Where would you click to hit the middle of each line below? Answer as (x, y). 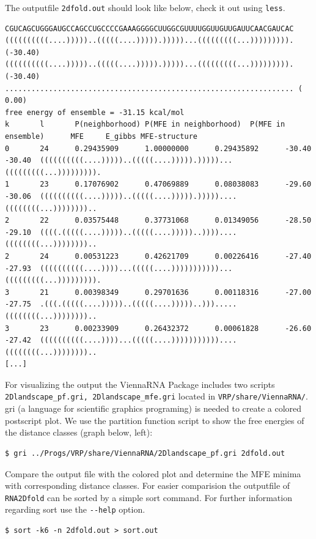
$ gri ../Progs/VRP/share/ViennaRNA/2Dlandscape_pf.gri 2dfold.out (145, 453)
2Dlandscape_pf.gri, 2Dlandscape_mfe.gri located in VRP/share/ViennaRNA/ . (156, 396)
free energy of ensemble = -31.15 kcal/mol (95, 112)
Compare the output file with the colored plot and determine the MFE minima (153, 473)
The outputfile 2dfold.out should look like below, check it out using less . (145, 7)
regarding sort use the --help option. (75, 509)
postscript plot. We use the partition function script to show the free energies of (155, 420)
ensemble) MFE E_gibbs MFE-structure (101, 136)
